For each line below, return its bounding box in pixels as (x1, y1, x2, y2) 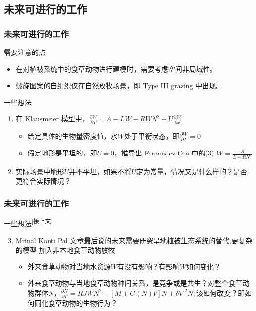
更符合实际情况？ (15, 176, 71, 186)
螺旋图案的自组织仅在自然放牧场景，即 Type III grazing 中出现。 (15, 80, 223, 91)
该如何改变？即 (196, 287, 245, 298)
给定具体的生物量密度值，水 (27, 130, 118, 141)
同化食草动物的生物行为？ (34, 298, 118, 308)
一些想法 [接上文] (4, 217, 52, 228)
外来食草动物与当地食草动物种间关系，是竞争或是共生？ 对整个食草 (27, 278, 243, 288)
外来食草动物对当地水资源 (27, 261, 111, 271)
